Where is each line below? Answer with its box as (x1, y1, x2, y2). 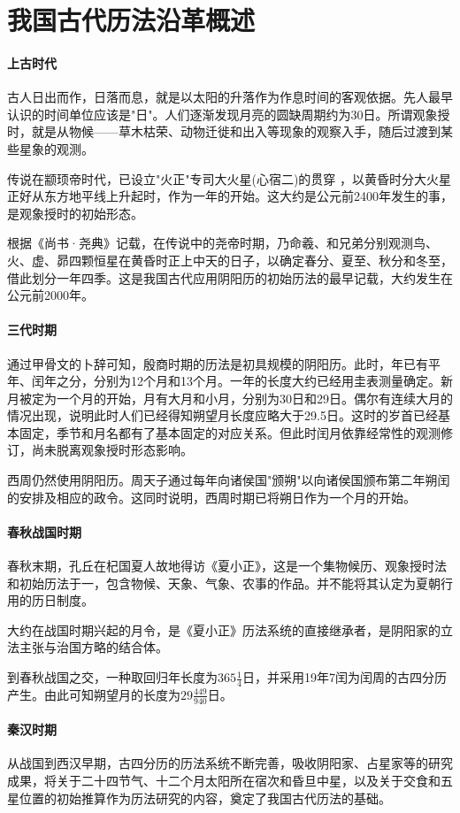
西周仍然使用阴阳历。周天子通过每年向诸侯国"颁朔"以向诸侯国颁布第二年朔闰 (7, 471, 450, 489)
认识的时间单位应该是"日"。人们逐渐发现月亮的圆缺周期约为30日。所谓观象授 (7, 104, 450, 123)
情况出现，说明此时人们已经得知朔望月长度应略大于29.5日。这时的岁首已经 (7, 406, 438, 425)
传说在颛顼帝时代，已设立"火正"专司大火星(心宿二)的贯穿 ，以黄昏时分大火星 (7, 169, 452, 188)
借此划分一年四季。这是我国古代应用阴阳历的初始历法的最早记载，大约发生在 (7, 268, 453, 287)
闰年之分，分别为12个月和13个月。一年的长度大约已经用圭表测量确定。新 (31, 372, 453, 390)
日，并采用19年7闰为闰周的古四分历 (241, 668, 447, 686)
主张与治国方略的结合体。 (19, 638, 168, 656)
